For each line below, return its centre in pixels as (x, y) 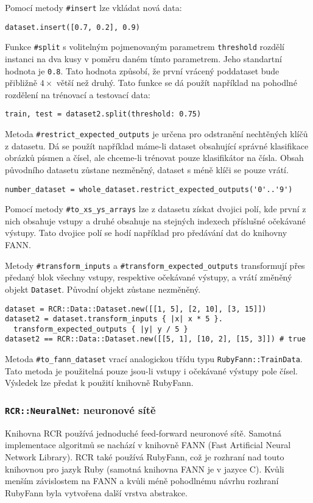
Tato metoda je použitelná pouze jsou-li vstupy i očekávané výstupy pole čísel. (151, 370)
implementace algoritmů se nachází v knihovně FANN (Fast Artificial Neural (148, 445)
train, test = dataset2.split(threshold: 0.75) (103, 114)
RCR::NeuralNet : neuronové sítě (80, 409)
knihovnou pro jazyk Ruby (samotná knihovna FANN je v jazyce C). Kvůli (145, 469)
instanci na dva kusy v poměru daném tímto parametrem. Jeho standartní (143, 58)
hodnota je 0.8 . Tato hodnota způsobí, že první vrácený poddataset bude (142, 70)
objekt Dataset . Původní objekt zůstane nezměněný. (103, 289)
